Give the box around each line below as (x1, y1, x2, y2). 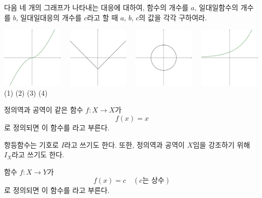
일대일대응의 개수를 (20, 12, 82, 22)
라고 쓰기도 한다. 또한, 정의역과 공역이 (64, 139, 185, 150)
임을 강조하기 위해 (192, 139, 250, 150)
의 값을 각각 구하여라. (139, 12, 207, 22)
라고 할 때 (87, 12, 118, 22)
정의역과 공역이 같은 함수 (4, 104, 83, 115)
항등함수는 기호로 (4, 139, 59, 150)
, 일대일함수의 (194, 2, 239, 12)
